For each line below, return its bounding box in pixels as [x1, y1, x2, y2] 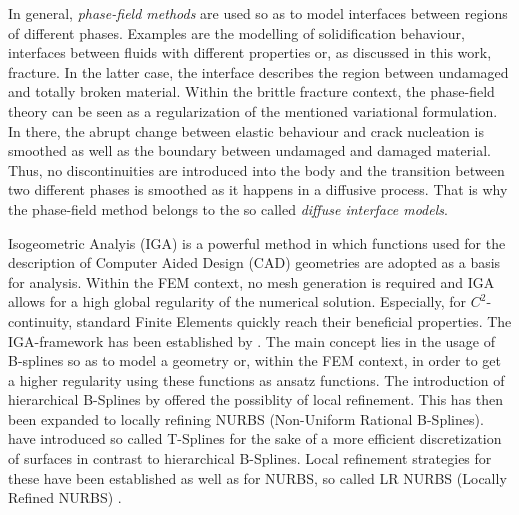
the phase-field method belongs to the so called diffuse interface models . [8, 198, 448, 219]
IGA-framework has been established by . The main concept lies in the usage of [8, 330, 496, 351]
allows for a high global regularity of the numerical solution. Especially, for [8, 291, 467, 312]
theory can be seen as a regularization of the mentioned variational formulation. [8, 100, 498, 121]
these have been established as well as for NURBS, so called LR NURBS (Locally [8, 467, 507, 488]
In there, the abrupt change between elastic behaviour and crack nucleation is [8, 120, 484, 141]
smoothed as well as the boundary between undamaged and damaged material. [8, 140, 491, 161]
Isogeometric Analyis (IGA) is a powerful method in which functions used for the [8, 232, 506, 253]
